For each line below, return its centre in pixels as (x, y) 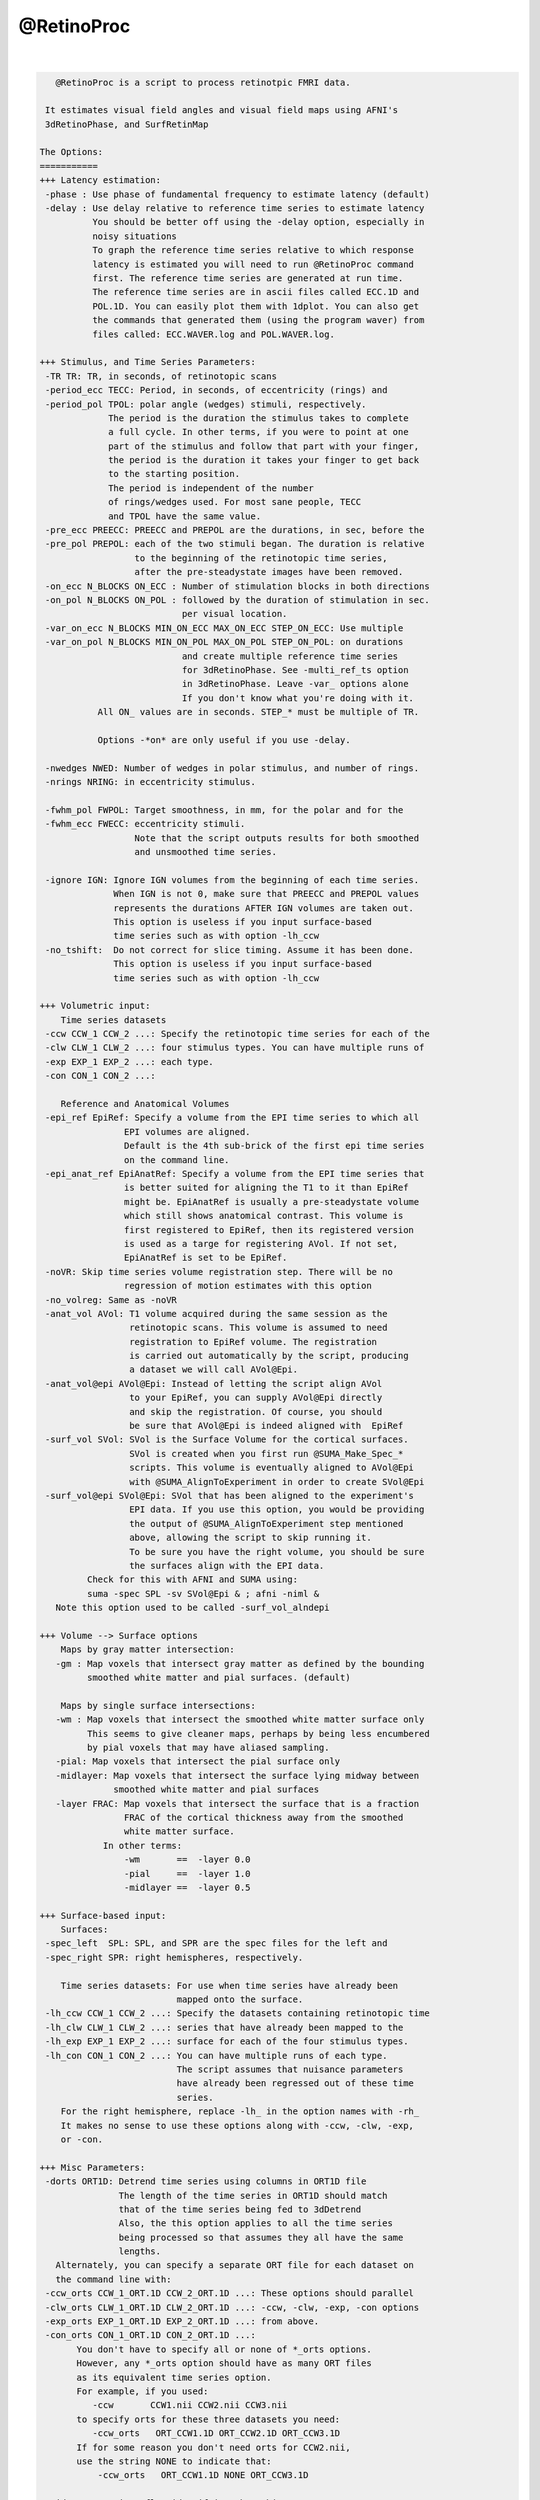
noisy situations (134, 236)
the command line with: (113, 2279)
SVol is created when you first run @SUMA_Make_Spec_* (266, 1453)
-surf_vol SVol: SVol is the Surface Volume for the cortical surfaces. (227, 1439)
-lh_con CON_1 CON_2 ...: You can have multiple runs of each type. (216, 2055)
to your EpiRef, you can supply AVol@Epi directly (255, 1398)
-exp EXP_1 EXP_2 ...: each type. (129, 1061)
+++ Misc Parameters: (92, 2167)
